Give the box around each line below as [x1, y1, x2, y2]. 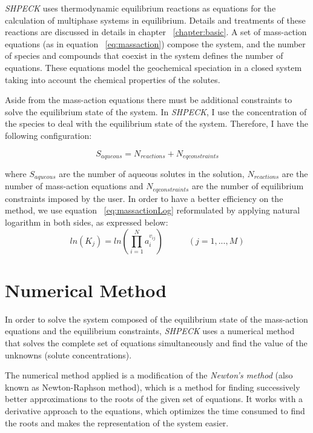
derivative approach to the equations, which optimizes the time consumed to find [5, 404, 305, 417]
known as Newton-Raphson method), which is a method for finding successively [5, 380, 300, 393]
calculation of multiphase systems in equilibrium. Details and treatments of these [5, 13, 306, 26]
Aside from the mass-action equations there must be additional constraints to [5, 93, 292, 106]
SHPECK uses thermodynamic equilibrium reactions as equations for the [5, 2, 276, 14]
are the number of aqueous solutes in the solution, [59, 167, 245, 180]
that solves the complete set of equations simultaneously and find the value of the [5, 336, 308, 349]
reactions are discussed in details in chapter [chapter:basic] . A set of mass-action [5, 25, 307, 38]
